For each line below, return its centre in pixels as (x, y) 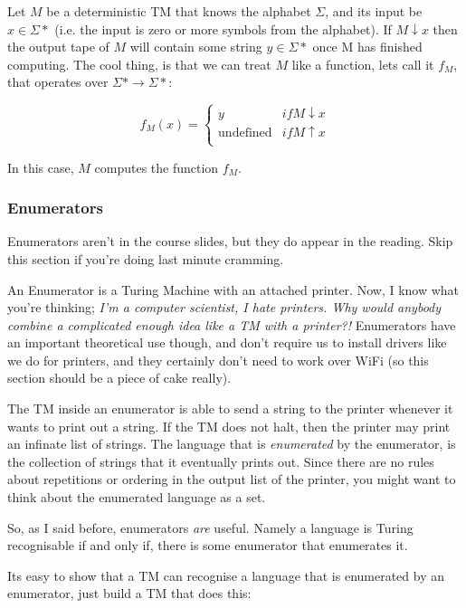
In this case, (41, 167)
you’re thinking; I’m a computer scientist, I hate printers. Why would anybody (224, 307)
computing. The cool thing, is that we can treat (139, 64)
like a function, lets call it (363, 64)
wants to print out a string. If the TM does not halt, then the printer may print (229, 426)
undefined (245, 133)
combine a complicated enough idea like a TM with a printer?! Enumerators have (232, 324)
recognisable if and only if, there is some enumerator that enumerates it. (208, 545)
